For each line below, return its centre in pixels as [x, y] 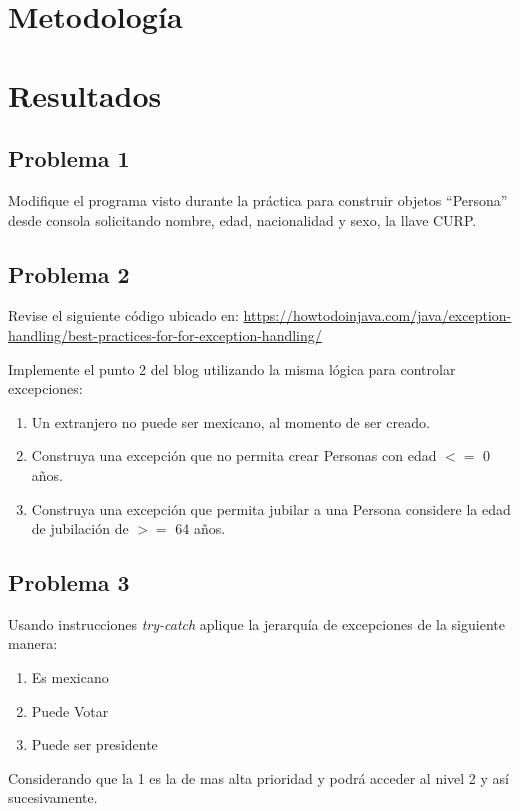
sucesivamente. [53, 797]
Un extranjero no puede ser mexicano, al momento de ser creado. [230, 421]
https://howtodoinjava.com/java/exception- [377, 315]
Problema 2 [69, 273]
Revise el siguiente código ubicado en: [123, 315]
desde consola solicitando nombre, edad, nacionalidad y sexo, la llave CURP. [242, 219]
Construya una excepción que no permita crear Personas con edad [234, 455]
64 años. [200, 528]
